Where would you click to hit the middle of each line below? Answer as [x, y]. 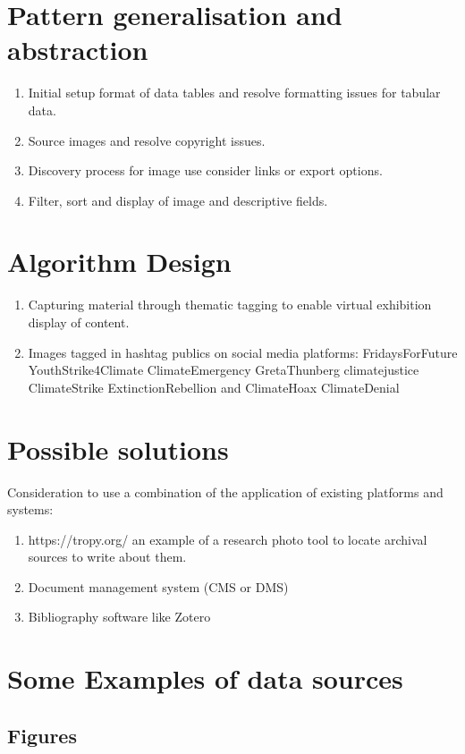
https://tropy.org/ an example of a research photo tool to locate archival [228, 539]
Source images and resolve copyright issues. [147, 140]
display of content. [79, 322]
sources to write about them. [107, 557]
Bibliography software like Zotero [119, 617]
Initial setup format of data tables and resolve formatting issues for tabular [234, 93]
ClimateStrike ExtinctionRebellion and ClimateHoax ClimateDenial [214, 387]
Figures [42, 735]
